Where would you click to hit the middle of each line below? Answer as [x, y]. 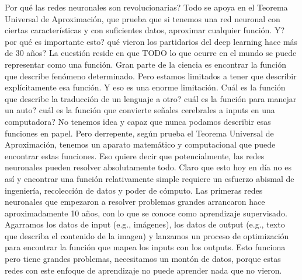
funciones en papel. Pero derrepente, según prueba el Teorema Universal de [139, 133]
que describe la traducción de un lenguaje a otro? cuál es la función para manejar [151, 98]
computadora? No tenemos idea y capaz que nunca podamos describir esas [138, 121]
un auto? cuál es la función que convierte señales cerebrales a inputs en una [140, 110]
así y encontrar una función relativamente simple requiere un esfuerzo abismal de [150, 178]
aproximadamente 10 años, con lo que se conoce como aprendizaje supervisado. [146, 213]
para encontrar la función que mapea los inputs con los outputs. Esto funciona [145, 247]
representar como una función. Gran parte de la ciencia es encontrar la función [145, 64]
